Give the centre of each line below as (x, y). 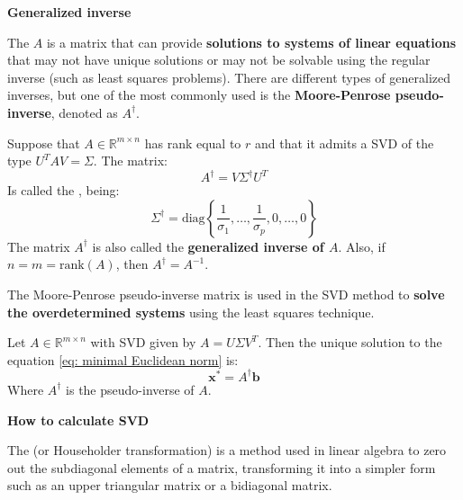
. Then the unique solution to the (350, 342)
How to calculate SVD (78, 420)
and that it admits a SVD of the (345, 143)
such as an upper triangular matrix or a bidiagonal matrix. (170, 485)
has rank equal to (193, 143)
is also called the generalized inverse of (208, 246)
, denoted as (84, 112)
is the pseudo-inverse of (130, 389)
